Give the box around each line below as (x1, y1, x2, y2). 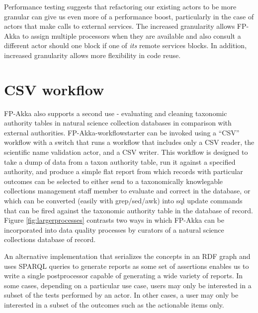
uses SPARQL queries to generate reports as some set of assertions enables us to (4, 260, 249, 271)
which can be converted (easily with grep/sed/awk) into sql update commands (4, 195, 243, 206)
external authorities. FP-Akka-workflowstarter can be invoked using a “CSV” (4, 127, 240, 137)
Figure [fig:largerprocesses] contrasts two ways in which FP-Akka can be (4, 215, 224, 225)
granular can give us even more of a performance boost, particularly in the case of (4, 11, 254, 21)
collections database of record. (4, 234, 96, 245)
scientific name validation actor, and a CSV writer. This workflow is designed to (4, 147, 248, 157)
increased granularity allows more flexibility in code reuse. (4, 50, 181, 60)
